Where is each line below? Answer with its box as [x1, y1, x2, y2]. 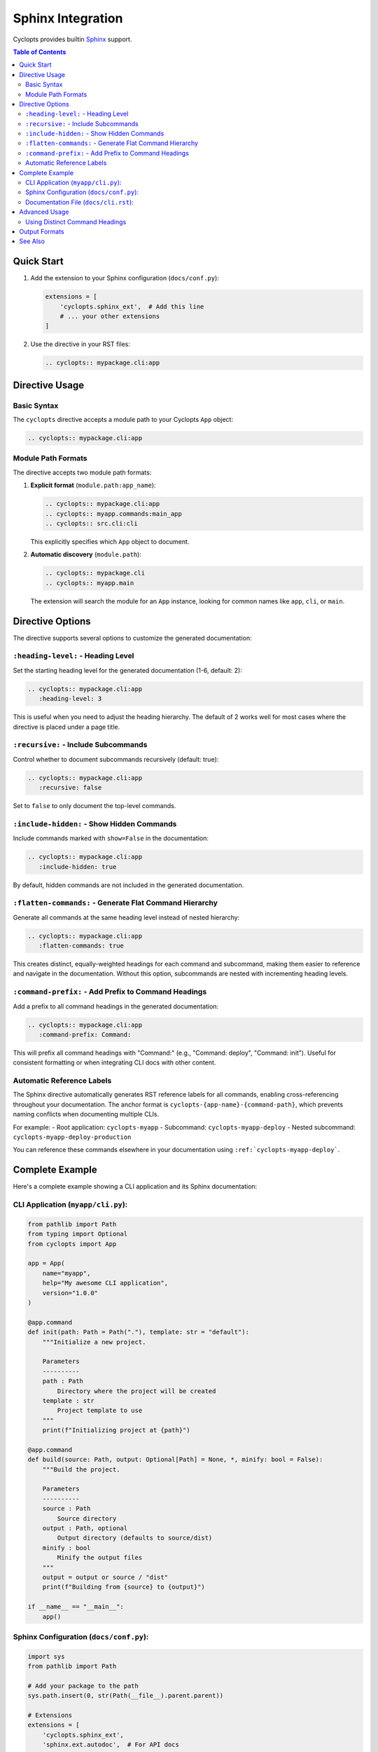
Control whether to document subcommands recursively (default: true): [13, 755, 219, 763]
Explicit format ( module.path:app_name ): [30, 481, 156, 490]
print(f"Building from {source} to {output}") [42, 1583, 206, 1591]
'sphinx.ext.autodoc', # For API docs [42, 1741, 180, 1748]
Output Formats [19, 227, 64, 235]
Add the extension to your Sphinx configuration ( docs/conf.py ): [30, 274, 220, 282]
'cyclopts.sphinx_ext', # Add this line [59, 302, 204, 310]
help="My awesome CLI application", [42, 1279, 168, 1287]
